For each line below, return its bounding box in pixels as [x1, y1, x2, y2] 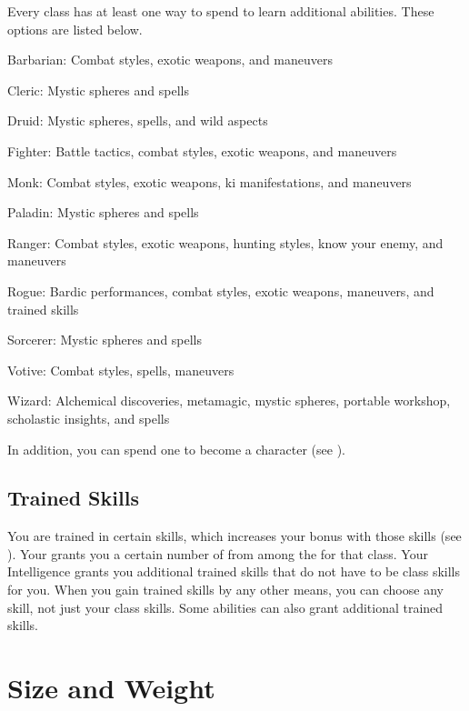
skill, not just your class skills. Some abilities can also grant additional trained [7, 597, 444, 616]
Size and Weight [7, 669, 215, 706]
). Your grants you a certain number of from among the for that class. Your [7, 544, 428, 563]
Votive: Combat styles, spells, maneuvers [7, 360, 234, 379]
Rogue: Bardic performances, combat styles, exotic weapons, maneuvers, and [7, 281, 434, 300]
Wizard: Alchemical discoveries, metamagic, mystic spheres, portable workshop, [7, 391, 451, 410]
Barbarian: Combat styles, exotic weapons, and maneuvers [7, 50, 333, 69]
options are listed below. [7, 19, 143, 38]
